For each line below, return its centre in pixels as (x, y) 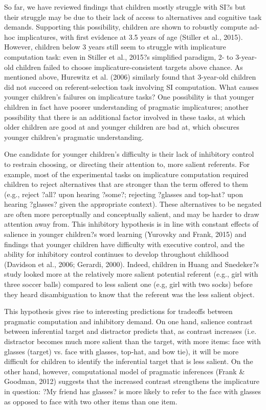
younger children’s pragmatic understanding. (74, 137)
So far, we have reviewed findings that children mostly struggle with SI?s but (125, 7)
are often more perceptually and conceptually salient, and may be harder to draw (132, 214)
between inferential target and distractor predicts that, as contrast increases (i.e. (130, 331)
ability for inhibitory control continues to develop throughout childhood (116, 254)
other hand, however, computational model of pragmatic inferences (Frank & (125, 371)
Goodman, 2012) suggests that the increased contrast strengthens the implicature (132, 381)
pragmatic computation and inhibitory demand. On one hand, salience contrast (128, 321)
